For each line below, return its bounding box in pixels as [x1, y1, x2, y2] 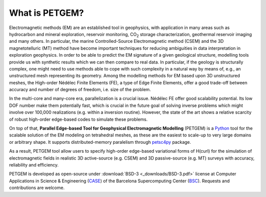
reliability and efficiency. [9, 162, 59, 167]
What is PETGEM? [9, 7, 84, 18]
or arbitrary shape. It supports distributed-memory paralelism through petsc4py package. [9, 139, 192, 145]
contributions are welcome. [9, 185, 65, 191]
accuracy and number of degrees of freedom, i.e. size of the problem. [9, 87, 151, 93]
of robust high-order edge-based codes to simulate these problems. [9, 116, 148, 122]
